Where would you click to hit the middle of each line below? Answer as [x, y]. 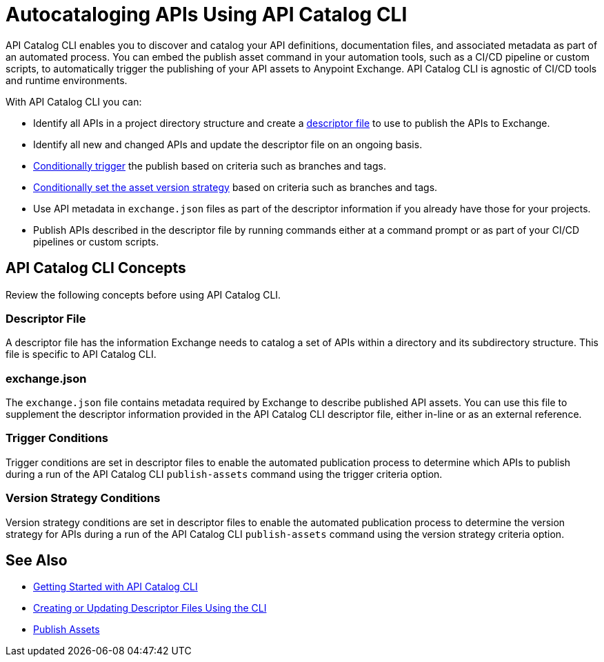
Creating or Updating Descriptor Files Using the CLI [150, 608]
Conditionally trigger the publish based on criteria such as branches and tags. [210, 165]
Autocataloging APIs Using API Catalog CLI [207, 14]
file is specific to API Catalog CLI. [81, 354]
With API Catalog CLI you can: [74, 101]
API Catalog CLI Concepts [96, 268]
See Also [37, 561]
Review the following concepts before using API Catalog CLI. [143, 294]
